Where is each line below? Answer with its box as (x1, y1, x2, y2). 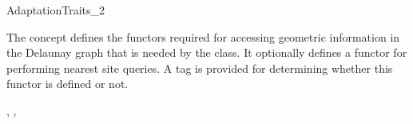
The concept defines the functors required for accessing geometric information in (6, 28, 400, 45)
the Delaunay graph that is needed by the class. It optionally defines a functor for (6, 44, 407, 61)
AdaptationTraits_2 (6, 2, 105, 18)
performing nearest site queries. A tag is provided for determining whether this (6, 59, 393, 76)
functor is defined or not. (6, 75, 129, 92)
